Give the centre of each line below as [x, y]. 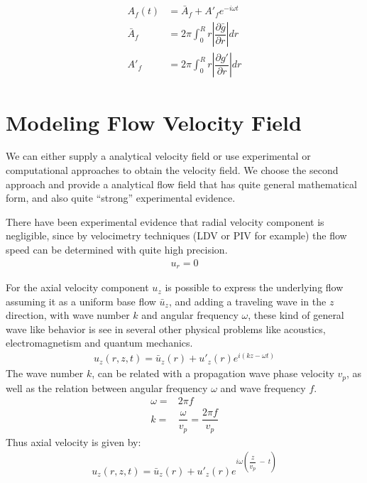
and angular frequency [190, 315]
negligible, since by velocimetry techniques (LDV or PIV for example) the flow [176, 235]
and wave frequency [263, 387]
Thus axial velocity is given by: [73, 441]
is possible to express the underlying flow [254, 287]
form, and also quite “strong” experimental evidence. [121, 198]
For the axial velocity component [77, 287]
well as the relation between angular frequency [107, 387]
